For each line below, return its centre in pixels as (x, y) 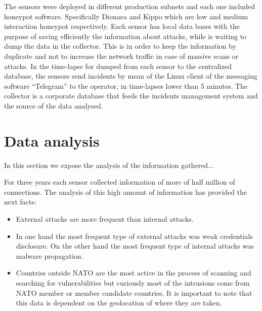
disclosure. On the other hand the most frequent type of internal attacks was (135, 246)
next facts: (20, 202)
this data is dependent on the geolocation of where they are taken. (119, 303)
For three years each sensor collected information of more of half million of (120, 182)
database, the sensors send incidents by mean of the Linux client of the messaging (131, 76)
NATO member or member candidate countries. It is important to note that (134, 292)
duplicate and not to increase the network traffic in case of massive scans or (121, 56)
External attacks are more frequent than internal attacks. (105, 219)
